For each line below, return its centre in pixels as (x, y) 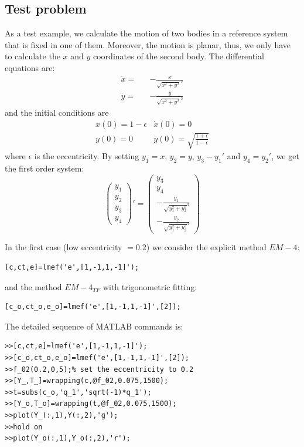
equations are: (30, 67)
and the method (33, 286)
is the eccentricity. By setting (87, 156)
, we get (285, 156)
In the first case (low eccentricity (64, 247)
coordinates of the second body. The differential (179, 56)
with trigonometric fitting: (150, 286)
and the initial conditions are (57, 112)
